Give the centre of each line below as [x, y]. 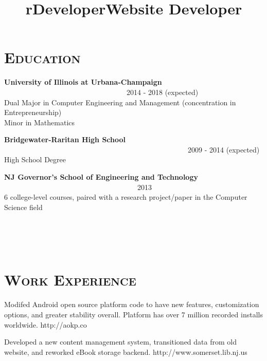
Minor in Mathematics [40, 122]
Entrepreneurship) [33, 112]
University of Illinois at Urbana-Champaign [83, 82]
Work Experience [70, 280]
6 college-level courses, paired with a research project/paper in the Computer [126, 197]
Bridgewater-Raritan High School [65, 139]
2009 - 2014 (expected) [224, 149]
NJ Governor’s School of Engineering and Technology [101, 177]
